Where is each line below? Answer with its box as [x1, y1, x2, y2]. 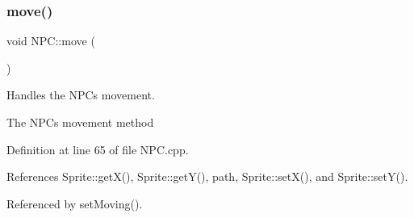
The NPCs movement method [6, 114, 154, 130]
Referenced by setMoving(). [6, 195, 143, 212]
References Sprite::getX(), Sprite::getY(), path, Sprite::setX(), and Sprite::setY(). [6, 168, 408, 185]
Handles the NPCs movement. [6, 86, 155, 103]
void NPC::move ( [6, 32, 95, 49]
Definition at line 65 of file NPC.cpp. [6, 140, 189, 157]
